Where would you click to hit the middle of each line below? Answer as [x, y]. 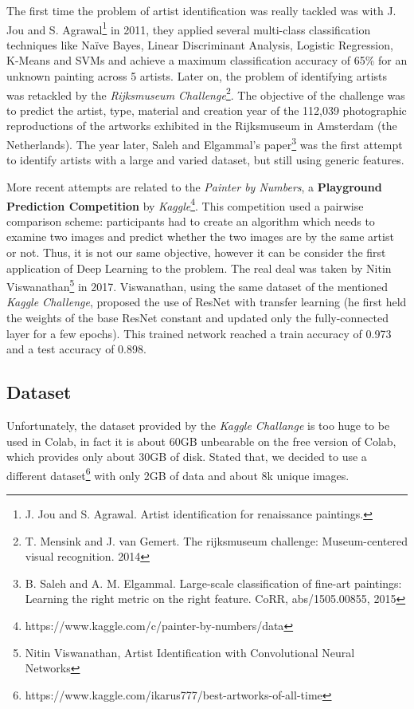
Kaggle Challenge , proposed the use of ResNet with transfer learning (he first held [207, 302]
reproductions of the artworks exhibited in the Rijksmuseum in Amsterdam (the [202, 126]
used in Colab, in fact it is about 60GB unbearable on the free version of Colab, [201, 441]
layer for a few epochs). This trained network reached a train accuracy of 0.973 [199, 333]
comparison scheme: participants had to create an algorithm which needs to [191, 221]
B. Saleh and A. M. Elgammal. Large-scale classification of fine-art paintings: [213, 583]
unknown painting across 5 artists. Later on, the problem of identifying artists [197, 76]
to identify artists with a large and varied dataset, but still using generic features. [205, 160]
